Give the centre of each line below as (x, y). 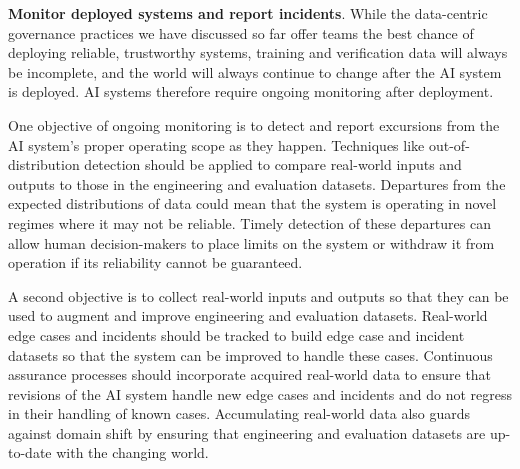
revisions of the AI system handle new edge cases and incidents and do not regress (260, 393)
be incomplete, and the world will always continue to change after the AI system (255, 71)
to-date (30, 452)
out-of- (449, 144)
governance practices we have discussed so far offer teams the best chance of (241, 32)
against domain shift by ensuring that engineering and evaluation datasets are (247, 432)
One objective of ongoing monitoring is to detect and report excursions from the (254, 124)
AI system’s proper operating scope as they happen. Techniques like (216, 144)
